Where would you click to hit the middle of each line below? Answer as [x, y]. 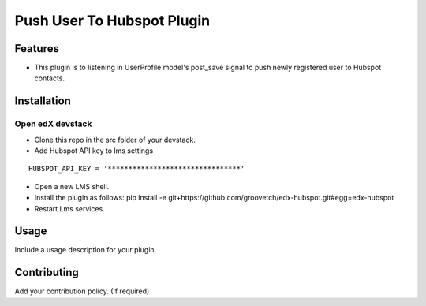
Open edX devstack [53, 124]
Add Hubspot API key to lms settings [94, 151]
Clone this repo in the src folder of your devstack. [115, 140]
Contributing [47, 272]
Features [37, 49]
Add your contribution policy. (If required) [82, 291]
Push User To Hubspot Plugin [112, 21]
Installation [43, 101]
